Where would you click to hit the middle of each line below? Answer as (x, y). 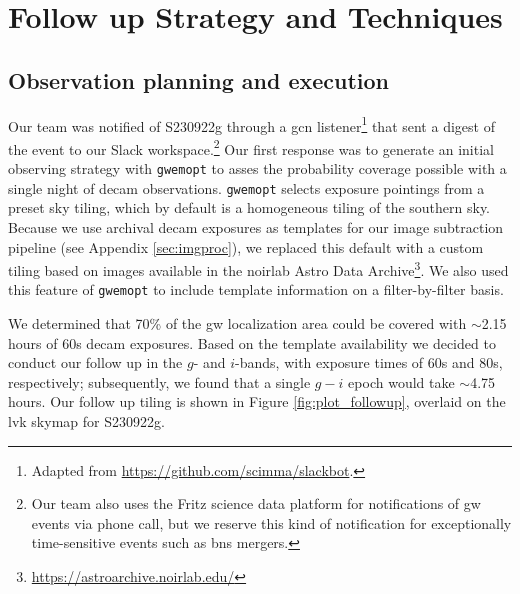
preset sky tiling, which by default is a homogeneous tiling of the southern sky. (249, 207)
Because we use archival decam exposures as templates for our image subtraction (256, 226)
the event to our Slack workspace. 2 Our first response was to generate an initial (251, 147)
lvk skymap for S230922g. (86, 421)
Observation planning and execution (199, 79)
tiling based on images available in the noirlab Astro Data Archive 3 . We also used (258, 268)
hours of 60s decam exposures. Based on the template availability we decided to (252, 342)
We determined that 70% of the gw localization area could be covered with (237, 323)
